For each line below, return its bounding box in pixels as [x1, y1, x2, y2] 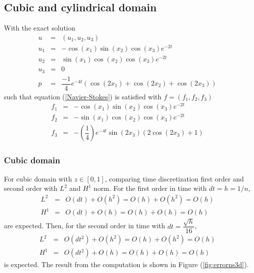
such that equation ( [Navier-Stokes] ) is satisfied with [4, 91, 162, 101]
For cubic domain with [4, 173, 72, 183]
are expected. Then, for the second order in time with [4, 220, 165, 231]
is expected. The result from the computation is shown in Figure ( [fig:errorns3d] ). [4, 259, 249, 270]
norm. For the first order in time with [93, 183, 207, 193]
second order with [4, 183, 58, 193]
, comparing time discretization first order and [104, 173, 244, 183]
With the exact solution [4, 23, 76, 33]
